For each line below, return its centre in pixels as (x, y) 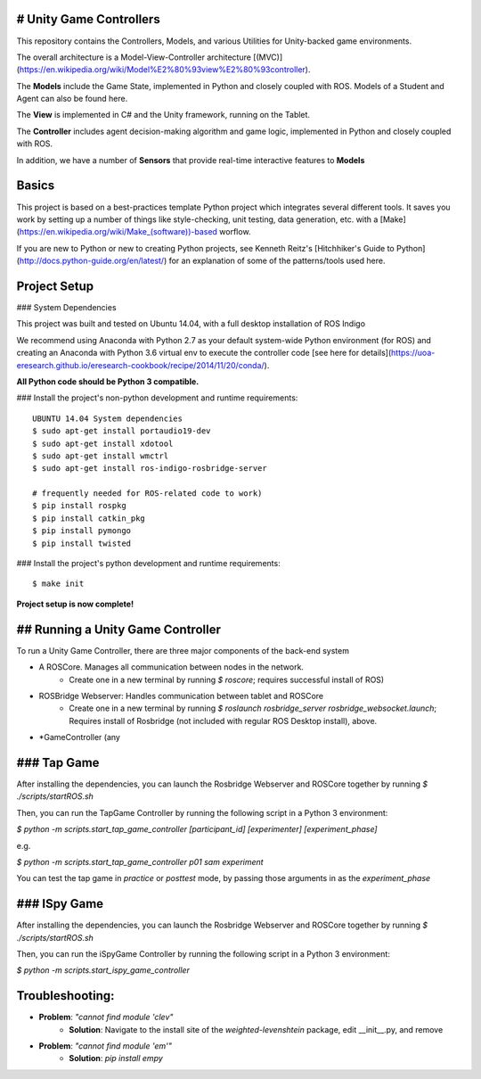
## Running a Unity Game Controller (119, 629)
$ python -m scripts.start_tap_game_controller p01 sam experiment (140, 861)
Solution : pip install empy (116, 1058)
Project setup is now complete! (75, 604)
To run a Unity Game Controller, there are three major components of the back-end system (183, 650)
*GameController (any (79, 737)
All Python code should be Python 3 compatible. (108, 381)
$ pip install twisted (82, 543)
